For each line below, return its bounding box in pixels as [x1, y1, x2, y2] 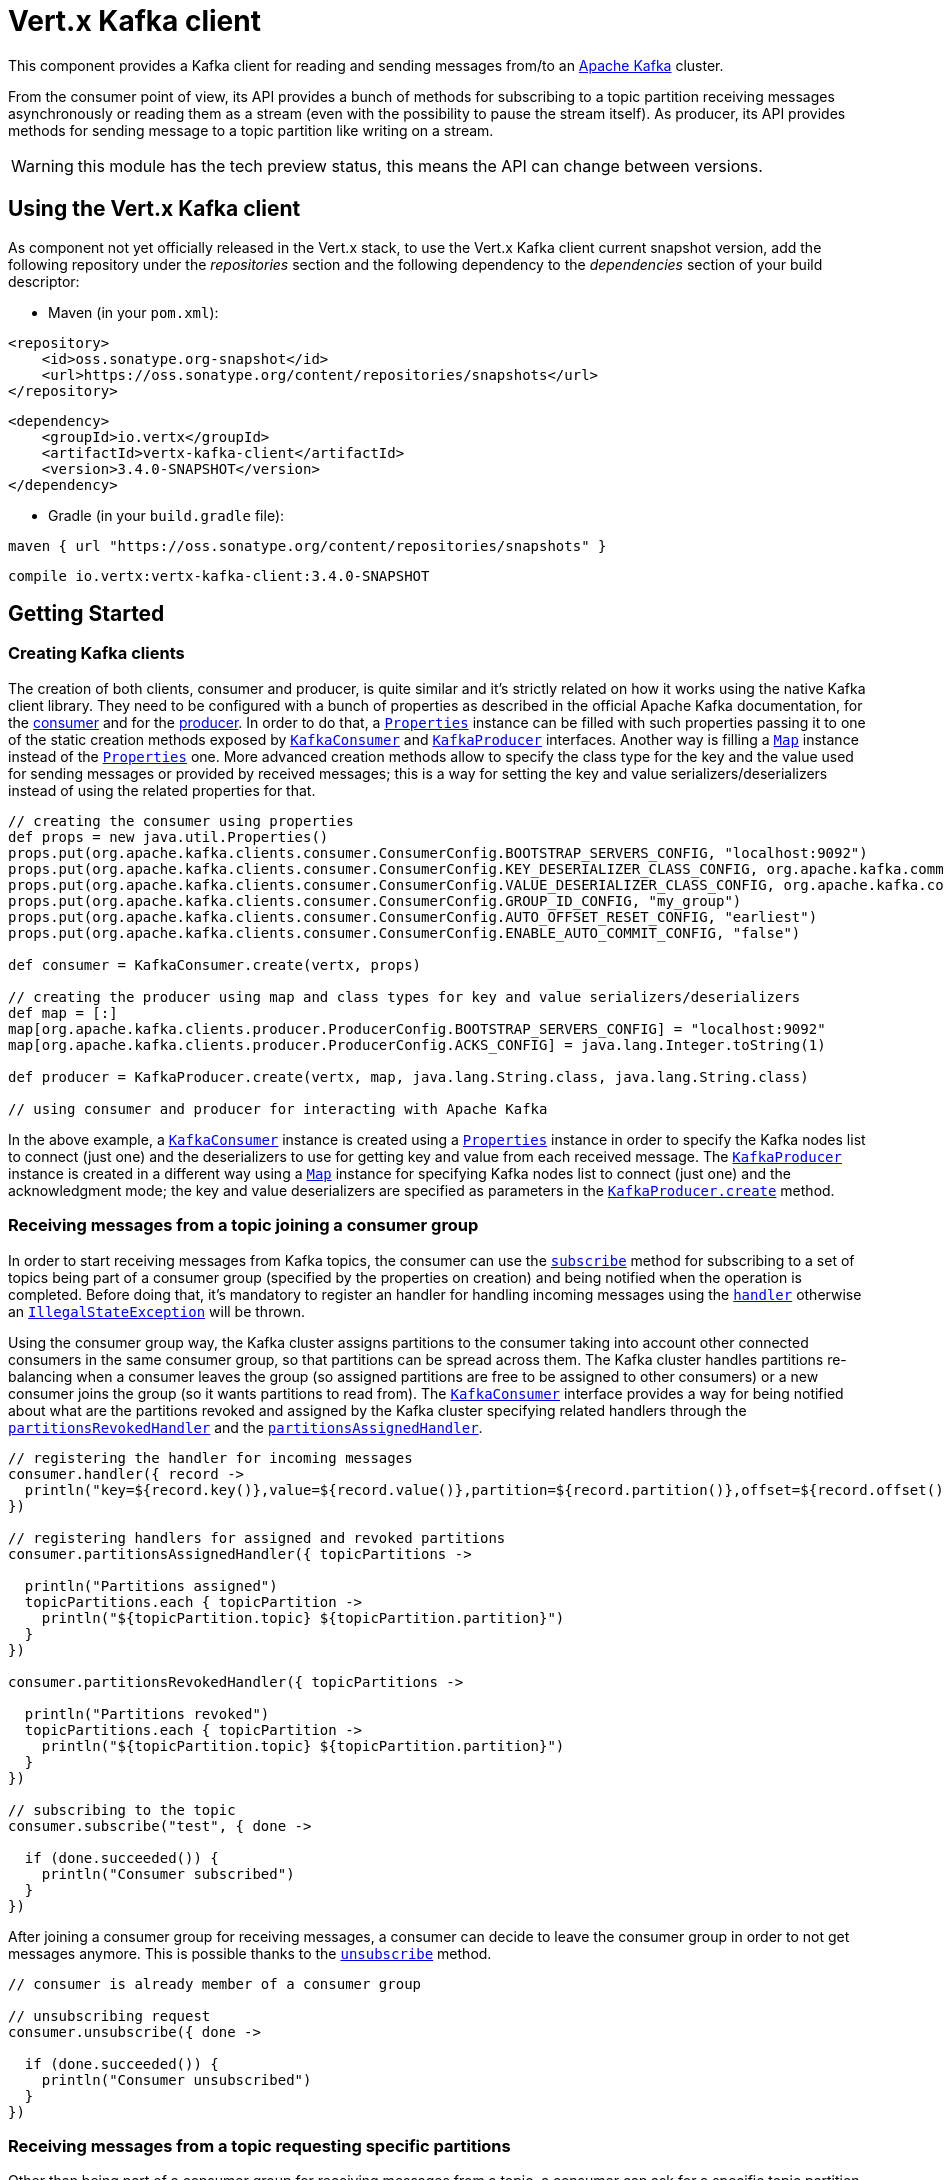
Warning [11, 155, 74, 176]
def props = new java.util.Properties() [8, 828, 329, 845]
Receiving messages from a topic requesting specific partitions [8, 2135, 511, 2156]
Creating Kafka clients [8, 643, 185, 664]
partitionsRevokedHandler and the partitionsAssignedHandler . [8, 1418, 483, 1436]
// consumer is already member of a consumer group [8, 1975, 422, 1992]
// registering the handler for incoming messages [8, 1449, 413, 1466]
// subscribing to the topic [8, 1801, 236, 1818]
